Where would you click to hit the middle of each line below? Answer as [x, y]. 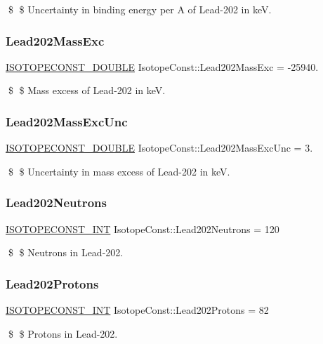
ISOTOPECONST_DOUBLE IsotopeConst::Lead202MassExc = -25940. [162, 66]
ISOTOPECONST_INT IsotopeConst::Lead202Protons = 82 [137, 310]
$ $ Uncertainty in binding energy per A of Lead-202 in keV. [140, 9]
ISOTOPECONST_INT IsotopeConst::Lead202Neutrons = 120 [143, 229]
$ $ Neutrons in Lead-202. [66, 252]
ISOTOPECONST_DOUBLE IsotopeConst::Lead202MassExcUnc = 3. [159, 148]
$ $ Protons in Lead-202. [63, 333]
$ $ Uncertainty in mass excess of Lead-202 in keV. [119, 171]
